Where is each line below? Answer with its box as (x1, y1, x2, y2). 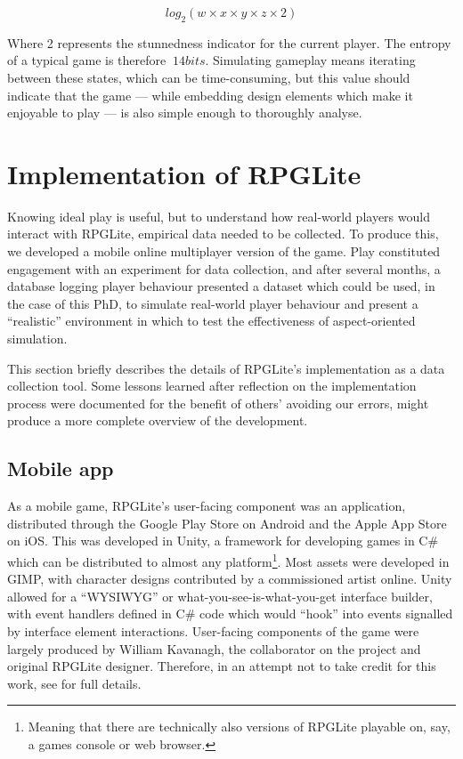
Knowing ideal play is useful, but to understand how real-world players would (7, 206, 430, 225)
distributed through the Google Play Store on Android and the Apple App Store (7, 513, 447, 532)
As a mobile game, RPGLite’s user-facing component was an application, (7, 497, 406, 515)
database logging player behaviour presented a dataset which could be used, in (7, 277, 435, 295)
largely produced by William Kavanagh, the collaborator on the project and (7, 639, 421, 658)
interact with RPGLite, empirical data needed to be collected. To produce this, (7, 224, 439, 243)
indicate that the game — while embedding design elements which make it (7, 85, 413, 104)
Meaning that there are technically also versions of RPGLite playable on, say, (28, 717, 451, 736)
